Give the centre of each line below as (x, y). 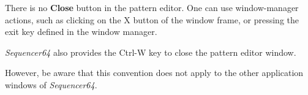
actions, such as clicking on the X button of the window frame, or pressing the (152, 19)
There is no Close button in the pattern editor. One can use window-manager (152, 7)
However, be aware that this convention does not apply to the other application (154, 73)
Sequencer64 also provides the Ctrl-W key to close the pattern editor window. (151, 52)
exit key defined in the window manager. (81, 32)
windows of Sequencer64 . (51, 84)
